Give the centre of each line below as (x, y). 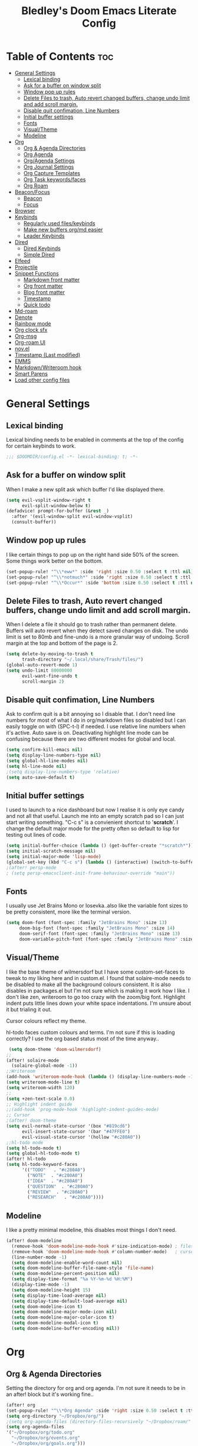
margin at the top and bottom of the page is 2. (62, 643)
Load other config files (42, 380)
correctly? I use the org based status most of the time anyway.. (82, 1039)
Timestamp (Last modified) (47, 354)
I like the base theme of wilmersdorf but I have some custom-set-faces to (95, 972)
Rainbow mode (33, 323)
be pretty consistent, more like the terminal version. (69, 912)
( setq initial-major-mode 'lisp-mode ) (54, 857)
